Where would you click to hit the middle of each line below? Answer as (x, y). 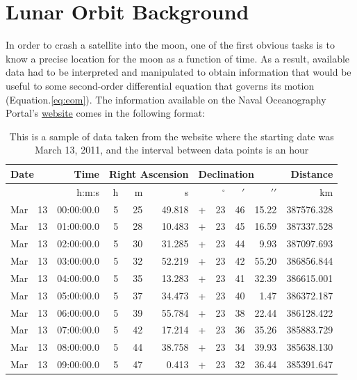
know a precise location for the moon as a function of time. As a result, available (178, 58)
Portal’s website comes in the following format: (106, 113)
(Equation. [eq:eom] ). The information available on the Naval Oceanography (166, 99)
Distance (312, 173)
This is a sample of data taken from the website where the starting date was (172, 136)
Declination (226, 173)
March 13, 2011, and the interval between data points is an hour (172, 150)
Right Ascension (149, 173)
